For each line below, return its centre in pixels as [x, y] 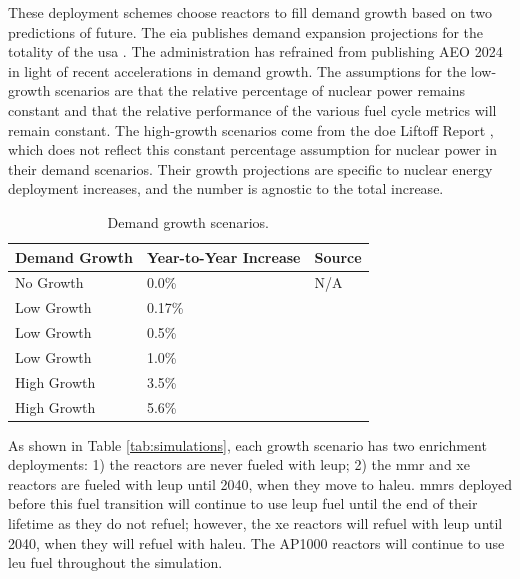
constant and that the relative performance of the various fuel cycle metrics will [252, 109]
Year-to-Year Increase [223, 256]
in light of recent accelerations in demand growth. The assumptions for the [237, 70]
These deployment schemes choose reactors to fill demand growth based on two [250, 12]
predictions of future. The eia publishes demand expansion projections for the [246, 31]
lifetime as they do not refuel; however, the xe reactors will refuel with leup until [255, 523]
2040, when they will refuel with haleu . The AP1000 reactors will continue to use [256, 542]
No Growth [49, 282]
